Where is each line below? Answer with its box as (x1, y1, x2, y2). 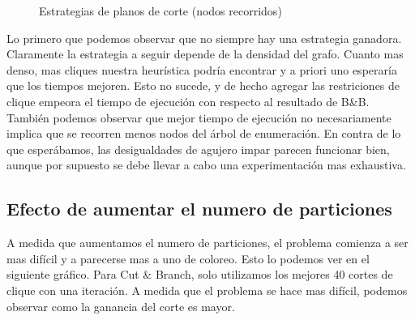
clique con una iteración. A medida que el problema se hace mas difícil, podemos (6, 281, 408, 298)
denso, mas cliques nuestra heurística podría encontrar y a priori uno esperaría (6, 61, 397, 78)
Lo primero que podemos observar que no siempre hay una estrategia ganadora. (6, 29, 402, 46)
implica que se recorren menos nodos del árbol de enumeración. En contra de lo (6, 125, 401, 142)
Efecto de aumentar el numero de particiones (6, 196, 392, 221)
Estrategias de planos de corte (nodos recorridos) (39, 2, 282, 19)
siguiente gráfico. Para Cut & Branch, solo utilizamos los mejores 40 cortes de (6, 266, 393, 283)
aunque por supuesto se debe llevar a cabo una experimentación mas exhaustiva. (6, 156, 406, 173)
